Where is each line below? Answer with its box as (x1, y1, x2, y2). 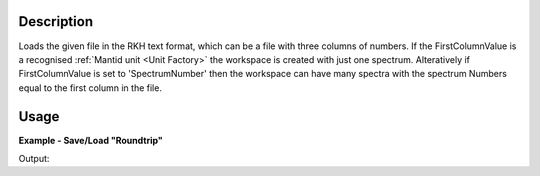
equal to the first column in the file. (18, 81, 162, 94)
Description (18, 13, 94, 30)
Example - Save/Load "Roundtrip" (18, 134, 164, 146)
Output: (18, 152, 50, 164)
